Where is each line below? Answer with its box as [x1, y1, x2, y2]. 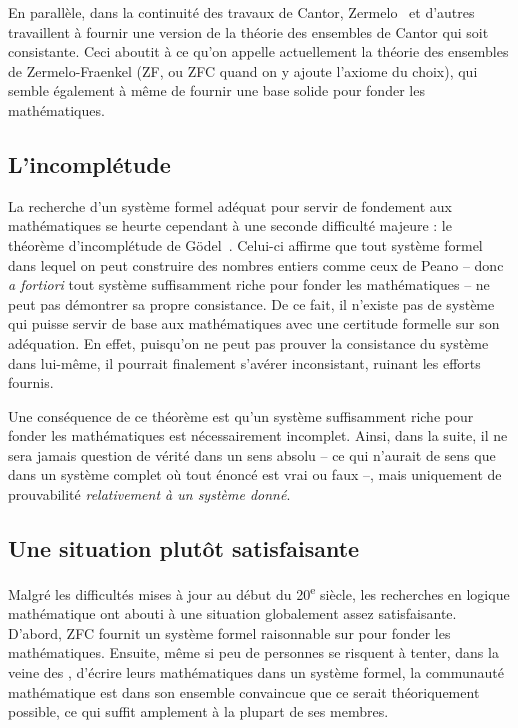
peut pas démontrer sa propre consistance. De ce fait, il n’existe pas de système [8, 293, 495, 314]
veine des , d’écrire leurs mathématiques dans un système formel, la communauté [8, 661, 505, 682]
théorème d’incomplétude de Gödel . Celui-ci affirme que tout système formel [8, 234, 483, 255]
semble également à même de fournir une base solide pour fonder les [8, 80, 425, 101]
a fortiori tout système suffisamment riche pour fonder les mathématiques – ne [8, 274, 490, 295]
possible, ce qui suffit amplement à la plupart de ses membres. [8, 701, 389, 722]
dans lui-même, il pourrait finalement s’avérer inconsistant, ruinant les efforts [8, 352, 481, 373]
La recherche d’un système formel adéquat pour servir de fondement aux [8, 195, 452, 216]
